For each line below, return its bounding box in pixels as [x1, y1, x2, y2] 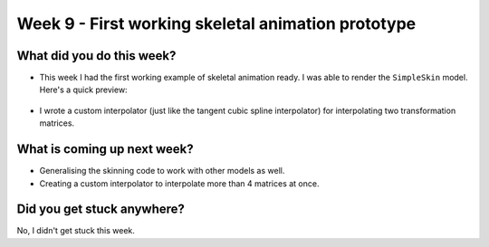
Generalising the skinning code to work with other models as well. [39, 166, 285, 176]
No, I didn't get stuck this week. [16, 225, 136, 236]
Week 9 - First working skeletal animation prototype [16, 14, 417, 33]
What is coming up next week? [16, 141, 194, 157]
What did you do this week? [16, 48, 177, 63]
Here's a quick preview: [39, 84, 128, 95]
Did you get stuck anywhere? [16, 202, 186, 217]
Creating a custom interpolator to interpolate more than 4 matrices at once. [39, 177, 320, 189]
